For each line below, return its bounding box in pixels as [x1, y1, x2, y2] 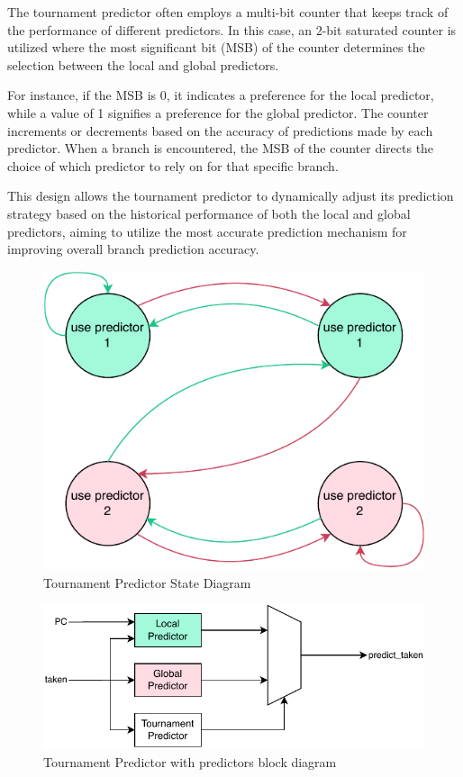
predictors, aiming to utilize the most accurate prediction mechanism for [7, 221, 407, 240]
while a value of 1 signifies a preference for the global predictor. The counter [7, 103, 429, 122]
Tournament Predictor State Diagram [43, 573, 251, 592]
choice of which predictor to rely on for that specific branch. [7, 156, 339, 175]
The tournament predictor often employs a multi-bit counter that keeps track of [7, 3, 449, 21]
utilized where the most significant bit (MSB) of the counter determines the [7, 38, 425, 57]
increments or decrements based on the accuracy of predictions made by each [7, 121, 433, 140]
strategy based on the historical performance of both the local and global [7, 203, 411, 222]
